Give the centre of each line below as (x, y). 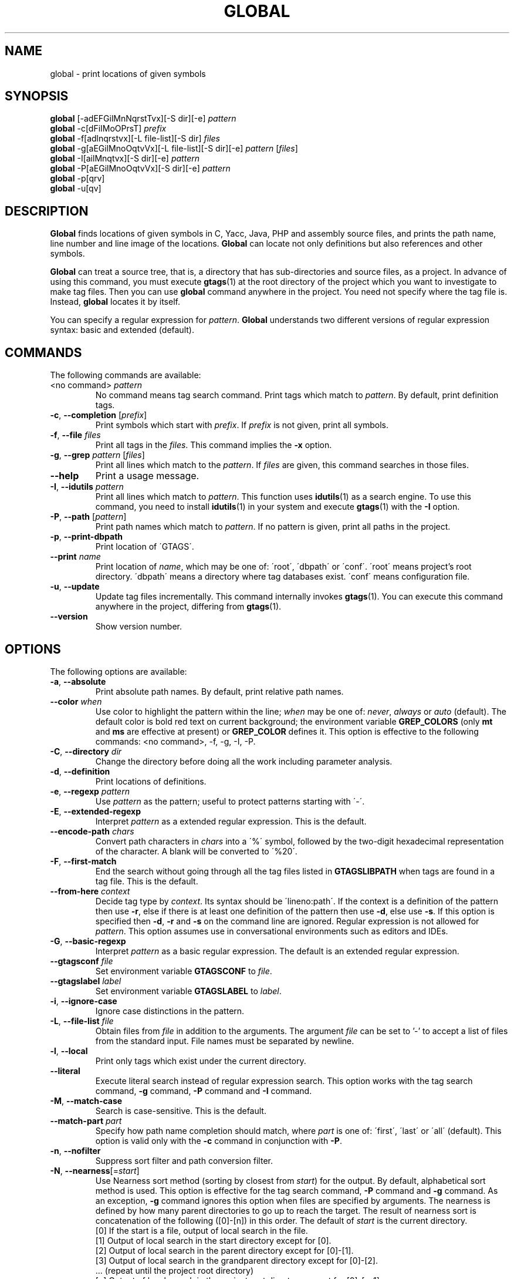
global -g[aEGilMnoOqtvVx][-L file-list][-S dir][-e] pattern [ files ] (174, 149)
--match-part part (86, 1120)
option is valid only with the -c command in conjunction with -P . (219, 1140)
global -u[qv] (76, 189)
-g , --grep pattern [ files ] (97, 455)
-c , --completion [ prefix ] (99, 415)
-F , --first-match (83, 861)
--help (65, 476)
